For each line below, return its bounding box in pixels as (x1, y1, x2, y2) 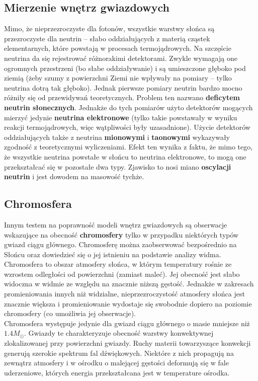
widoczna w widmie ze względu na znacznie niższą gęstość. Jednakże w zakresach (4, 278, 254, 289)
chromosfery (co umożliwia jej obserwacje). (4, 308, 136, 319)
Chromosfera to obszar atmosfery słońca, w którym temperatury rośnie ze (4, 259, 232, 269)
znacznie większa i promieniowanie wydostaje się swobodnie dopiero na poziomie (4, 298, 252, 309)
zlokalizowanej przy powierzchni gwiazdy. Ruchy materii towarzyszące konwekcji (4, 338, 251, 348)
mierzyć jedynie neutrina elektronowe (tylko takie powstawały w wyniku (4, 112, 237, 122)
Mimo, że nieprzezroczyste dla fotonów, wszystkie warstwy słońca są (4, 23, 215, 34)
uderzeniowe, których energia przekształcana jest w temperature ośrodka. (4, 367, 230, 377)
